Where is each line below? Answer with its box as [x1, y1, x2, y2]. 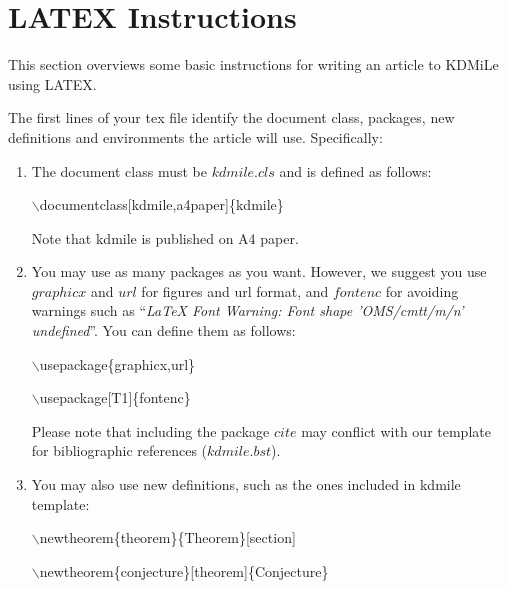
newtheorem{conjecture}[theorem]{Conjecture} [39, 560, 329, 581]
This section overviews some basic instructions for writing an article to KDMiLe [8, 54, 499, 75]
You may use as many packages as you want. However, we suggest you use [31, 261, 487, 282]
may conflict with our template [301, 420, 491, 441]
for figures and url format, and [141, 280, 329, 301]
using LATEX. [8, 73, 97, 94]
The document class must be [31, 160, 207, 181]
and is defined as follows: [279, 160, 432, 181]
